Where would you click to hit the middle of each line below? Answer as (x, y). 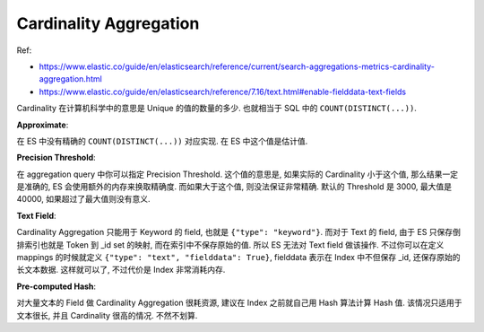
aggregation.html (70, 79)
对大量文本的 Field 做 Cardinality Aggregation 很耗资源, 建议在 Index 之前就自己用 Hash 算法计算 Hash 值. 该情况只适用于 (239, 303)
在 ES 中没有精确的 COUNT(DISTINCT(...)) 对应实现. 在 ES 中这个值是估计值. (162, 141)
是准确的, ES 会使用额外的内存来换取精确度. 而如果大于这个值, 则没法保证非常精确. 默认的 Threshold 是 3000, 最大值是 (234, 187)
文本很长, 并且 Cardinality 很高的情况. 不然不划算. (107, 315)
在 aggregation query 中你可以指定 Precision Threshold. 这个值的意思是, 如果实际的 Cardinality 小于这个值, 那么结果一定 (238, 174)
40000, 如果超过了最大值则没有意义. (84, 199)
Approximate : (43, 125)
